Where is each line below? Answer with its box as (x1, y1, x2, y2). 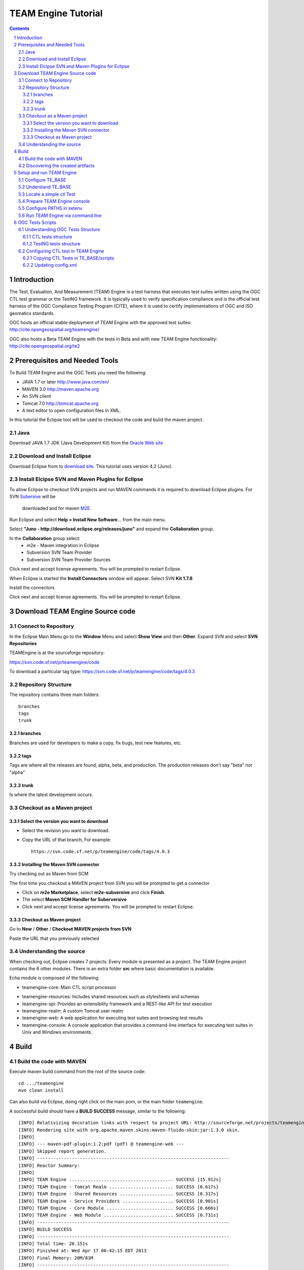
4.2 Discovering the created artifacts (18, 163, 95, 169)
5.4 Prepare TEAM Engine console (18, 198, 90, 204)
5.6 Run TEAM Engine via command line (18, 212, 102, 218)
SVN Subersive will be (9, 493, 56, 500)
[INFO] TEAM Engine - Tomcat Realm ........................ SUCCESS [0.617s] (18, 1184, 219, 1190)
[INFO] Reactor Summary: (18, 1162, 80, 1168)
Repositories (9, 640, 37, 646)
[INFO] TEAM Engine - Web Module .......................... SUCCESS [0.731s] (18, 1212, 219, 1218)
